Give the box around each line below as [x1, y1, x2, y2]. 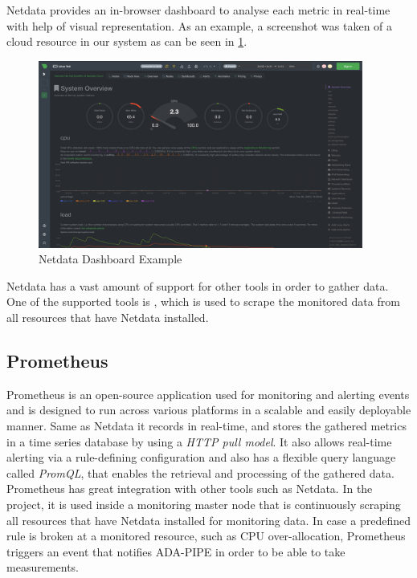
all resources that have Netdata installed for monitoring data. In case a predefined [6, 511, 411, 528]
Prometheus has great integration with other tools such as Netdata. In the [6, 480, 373, 497]
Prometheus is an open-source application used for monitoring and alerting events [6, 385, 410, 402]
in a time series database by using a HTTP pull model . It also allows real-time [6, 433, 392, 450]
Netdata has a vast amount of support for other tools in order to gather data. [6, 277, 389, 294]
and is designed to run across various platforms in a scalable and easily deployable [6, 401, 411, 418]
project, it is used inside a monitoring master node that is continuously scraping [6, 495, 401, 512]
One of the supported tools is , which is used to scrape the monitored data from [6, 293, 400, 310]
